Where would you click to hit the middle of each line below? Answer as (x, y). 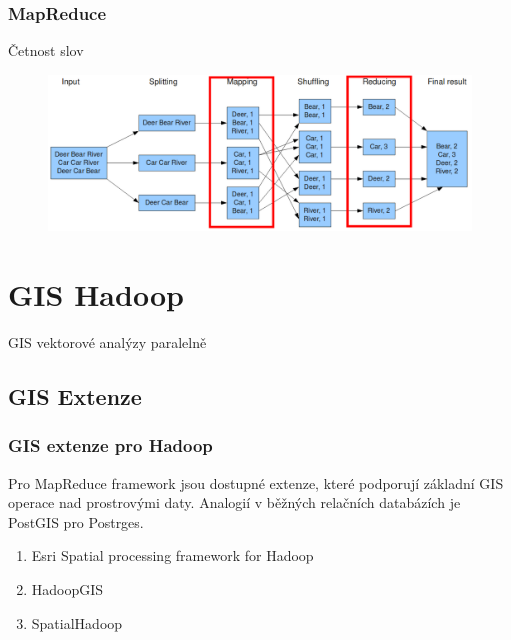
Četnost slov (46, 50)
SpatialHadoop (77, 622)
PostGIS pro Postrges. (76, 521)
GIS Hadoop (96, 294)
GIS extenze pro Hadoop (110, 445)
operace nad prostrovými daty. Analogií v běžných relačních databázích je (234, 502)
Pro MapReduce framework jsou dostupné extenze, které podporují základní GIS (256, 482)
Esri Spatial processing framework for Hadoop (172, 555)
